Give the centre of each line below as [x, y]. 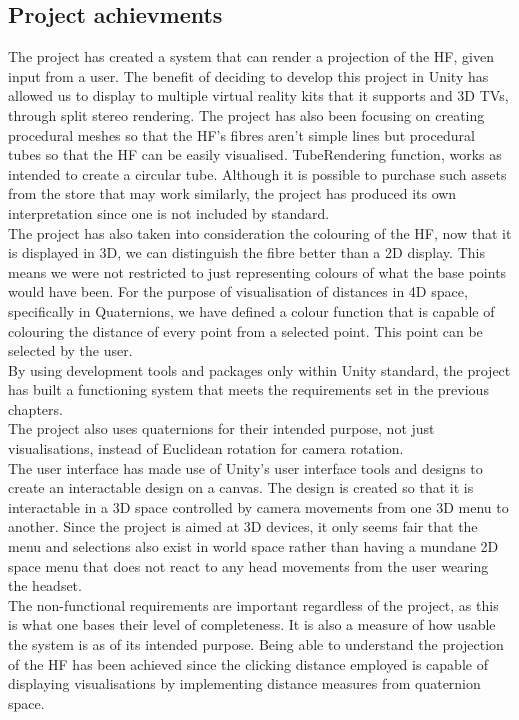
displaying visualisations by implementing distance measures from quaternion [244, 683]
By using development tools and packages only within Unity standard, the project [259, 369]
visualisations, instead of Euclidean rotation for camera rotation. [206, 448]
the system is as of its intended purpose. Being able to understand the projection [256, 644]
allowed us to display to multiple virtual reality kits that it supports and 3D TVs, [258, 95]
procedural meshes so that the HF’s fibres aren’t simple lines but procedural [241, 134]
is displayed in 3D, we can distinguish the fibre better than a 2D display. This [246, 252]
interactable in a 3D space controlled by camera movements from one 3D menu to [258, 506]
